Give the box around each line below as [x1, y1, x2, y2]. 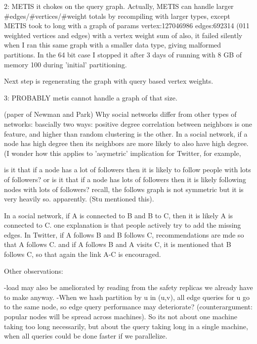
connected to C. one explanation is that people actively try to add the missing [4, 220, 241, 230]
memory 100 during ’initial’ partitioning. [4, 59, 127, 69]
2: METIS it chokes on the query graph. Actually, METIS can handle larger [4, 1, 234, 11]
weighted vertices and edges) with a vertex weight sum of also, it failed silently [4, 30, 243, 40]
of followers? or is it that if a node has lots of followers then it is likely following [4, 174, 246, 184]
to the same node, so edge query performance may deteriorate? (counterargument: [4, 301, 253, 312]
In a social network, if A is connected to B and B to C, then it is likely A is [4, 210, 233, 220]
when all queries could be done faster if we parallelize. [4, 331, 168, 341]
